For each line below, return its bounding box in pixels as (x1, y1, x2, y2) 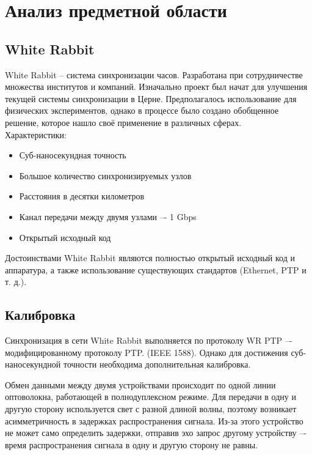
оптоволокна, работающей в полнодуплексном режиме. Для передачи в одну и (5, 390, 296, 403)
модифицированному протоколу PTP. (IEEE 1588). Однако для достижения (5, 346, 288, 358)
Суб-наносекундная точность (19, 149, 126, 161)
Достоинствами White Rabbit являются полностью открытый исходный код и (5, 251, 295, 264)
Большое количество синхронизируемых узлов (19, 169, 192, 182)
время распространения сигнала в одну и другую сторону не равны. (5, 438, 258, 451)
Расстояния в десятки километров (19, 190, 145, 202)
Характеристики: (5, 128, 67, 141)
